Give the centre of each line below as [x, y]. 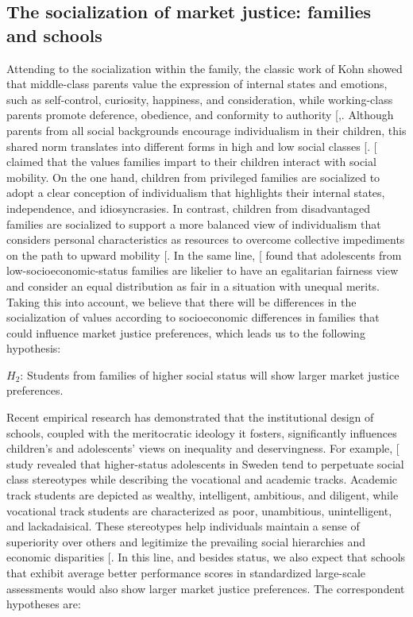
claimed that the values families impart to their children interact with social [191, 162]
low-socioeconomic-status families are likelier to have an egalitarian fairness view [203, 270]
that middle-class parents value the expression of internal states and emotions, [197, 84]
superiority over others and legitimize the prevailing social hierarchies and [186, 541]
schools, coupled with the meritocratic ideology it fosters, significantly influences [202, 432]
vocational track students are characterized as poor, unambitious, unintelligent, [199, 510]
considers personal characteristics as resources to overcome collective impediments [206, 239]
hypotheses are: [44, 604]
